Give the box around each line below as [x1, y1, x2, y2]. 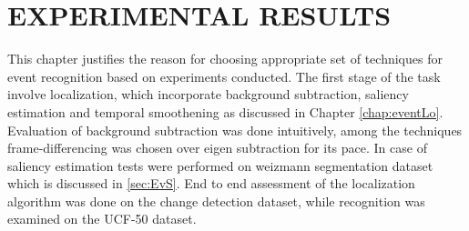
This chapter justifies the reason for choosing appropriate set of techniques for [7, 49, 443, 68]
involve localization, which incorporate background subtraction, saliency [7, 85, 409, 104]
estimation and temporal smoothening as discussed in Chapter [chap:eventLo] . [7, 102, 444, 121]
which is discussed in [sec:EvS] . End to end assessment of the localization [7, 174, 415, 193]
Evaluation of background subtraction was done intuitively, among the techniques [7, 120, 463, 139]
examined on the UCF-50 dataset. [7, 209, 197, 228]
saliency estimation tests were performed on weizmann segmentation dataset [7, 156, 433, 175]
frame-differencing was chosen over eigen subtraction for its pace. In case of [7, 138, 427, 157]
